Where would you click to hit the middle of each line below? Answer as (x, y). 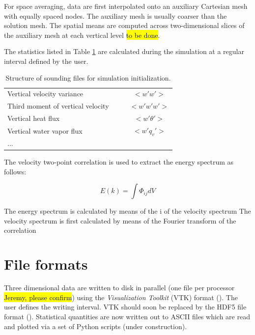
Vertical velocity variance (45, 94)
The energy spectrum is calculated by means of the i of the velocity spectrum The (127, 211)
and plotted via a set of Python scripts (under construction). (96, 326)
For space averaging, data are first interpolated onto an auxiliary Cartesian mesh (126, 6)
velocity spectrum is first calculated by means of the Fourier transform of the (120, 220)
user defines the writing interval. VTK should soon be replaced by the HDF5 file (125, 307)
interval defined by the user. (46, 61)
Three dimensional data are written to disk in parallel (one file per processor (119, 288)
